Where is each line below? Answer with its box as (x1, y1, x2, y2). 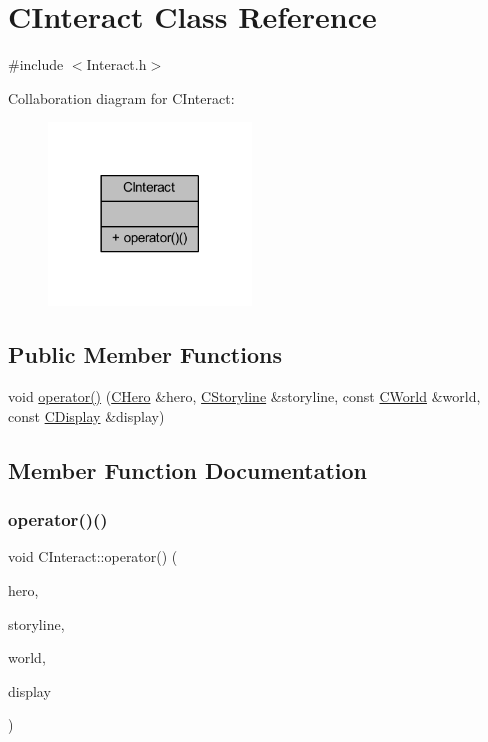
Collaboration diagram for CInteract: (8, 87, 235, 108)
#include (8, 54, 64, 75)
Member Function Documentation (8, 454, 368, 485)
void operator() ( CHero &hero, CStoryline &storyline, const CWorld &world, (8, 386, 481, 407)
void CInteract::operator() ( (8, 546, 178, 567)
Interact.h (86, 54, 147, 75)
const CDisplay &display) (8, 405, 165, 426)
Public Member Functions (8, 339, 282, 370)
